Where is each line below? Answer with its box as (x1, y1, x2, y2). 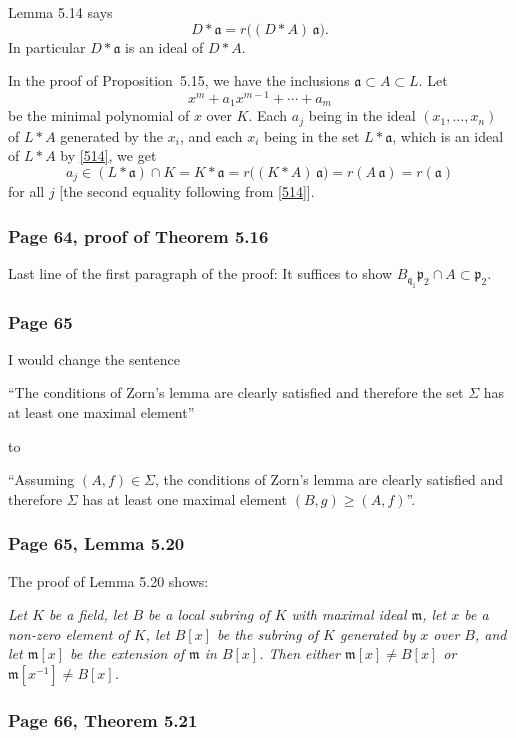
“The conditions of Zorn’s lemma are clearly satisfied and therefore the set (8, 382, 464, 403)
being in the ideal (308, 105, 416, 126)
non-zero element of (8, 623, 129, 644)
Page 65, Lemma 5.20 (8, 531, 185, 556)
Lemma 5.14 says (8, 2, 113, 22)
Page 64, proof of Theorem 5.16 (8, 223, 269, 248)
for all (8, 181, 45, 202)
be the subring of (216, 623, 319, 644)
